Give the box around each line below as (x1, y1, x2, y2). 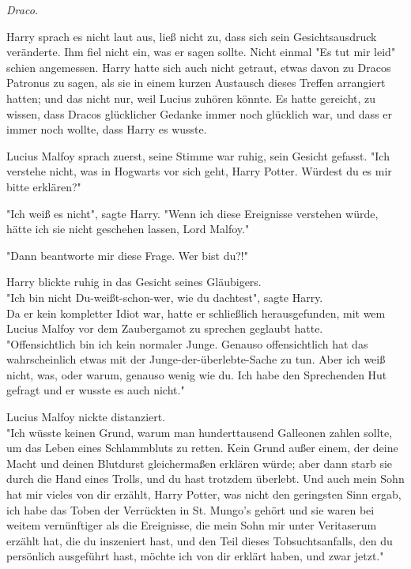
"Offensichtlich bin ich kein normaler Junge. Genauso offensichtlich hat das (6, 335, 368, 352)
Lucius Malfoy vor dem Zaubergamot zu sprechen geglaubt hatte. (6, 320, 323, 337)
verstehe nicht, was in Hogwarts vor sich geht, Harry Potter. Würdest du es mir (6, 163, 392, 179)
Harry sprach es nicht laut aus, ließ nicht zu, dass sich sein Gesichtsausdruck (6, 28, 377, 44)
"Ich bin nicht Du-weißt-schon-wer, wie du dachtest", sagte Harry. (6, 288, 323, 305)
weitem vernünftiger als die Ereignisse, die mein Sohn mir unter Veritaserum (6, 517, 377, 533)
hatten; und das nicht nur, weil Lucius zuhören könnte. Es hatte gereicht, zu (6, 89, 376, 106)
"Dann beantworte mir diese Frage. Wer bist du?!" (6, 247, 248, 263)
